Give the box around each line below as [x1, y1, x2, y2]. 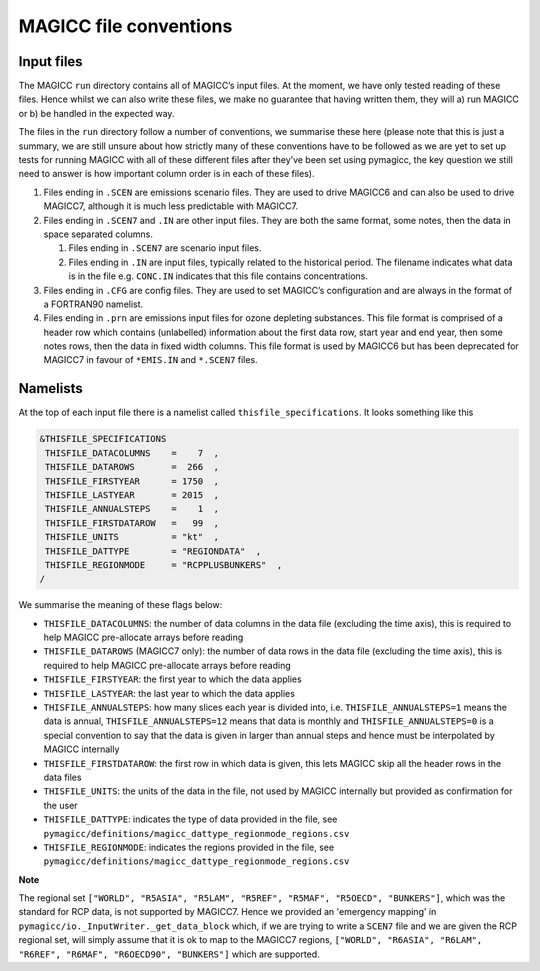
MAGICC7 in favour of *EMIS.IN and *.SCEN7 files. [43, 354, 259, 366]
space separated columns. [43, 228, 154, 240]
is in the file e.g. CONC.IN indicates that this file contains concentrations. [68, 270, 369, 282]
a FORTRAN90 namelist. [43, 298, 144, 310]
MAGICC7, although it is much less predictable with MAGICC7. [43, 200, 299, 212]
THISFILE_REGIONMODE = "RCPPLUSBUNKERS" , [45, 559, 283, 570]
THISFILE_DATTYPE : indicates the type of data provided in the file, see [43, 813, 338, 825]
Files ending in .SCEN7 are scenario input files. [68, 242, 262, 254]
